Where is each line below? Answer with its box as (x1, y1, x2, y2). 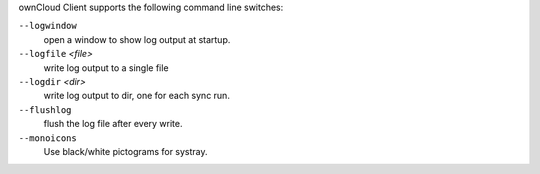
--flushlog (18, 104, 72, 115)
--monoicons (18, 132, 77, 144)
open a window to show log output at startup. (43, 33, 231, 45)
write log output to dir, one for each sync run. (43, 90, 230, 102)
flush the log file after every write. (43, 118, 183, 130)
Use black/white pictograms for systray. (43, 145, 209, 157)
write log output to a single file (43, 61, 169, 74)
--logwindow (18, 20, 77, 32)
